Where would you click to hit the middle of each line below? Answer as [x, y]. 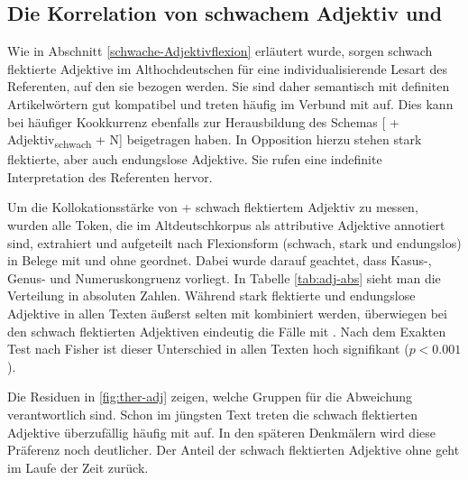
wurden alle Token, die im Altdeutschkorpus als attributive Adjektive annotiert [226, 225]
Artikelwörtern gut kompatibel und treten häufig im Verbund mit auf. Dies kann [230, 103]
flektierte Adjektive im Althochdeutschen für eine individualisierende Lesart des [227, 68]
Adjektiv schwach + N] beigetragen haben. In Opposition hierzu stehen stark [215, 140]
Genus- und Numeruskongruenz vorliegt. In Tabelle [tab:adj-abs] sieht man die [224, 277]
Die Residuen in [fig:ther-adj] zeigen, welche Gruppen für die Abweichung [210, 397]
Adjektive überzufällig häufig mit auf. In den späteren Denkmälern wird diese [221, 432]
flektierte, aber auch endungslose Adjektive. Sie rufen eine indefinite [195, 159]
